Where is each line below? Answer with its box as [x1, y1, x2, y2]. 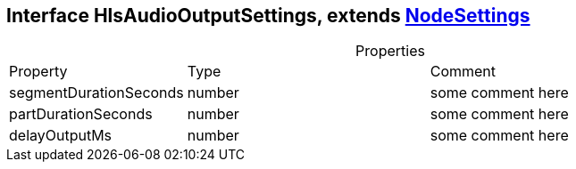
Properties [355, 42, 425, 60]
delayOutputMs [9, 126, 113, 145]
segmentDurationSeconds [9, 84, 184, 102]
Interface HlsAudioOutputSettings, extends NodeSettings [6, 4, 530, 27]
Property [9, 62, 68, 81]
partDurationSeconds [9, 105, 153, 124]
